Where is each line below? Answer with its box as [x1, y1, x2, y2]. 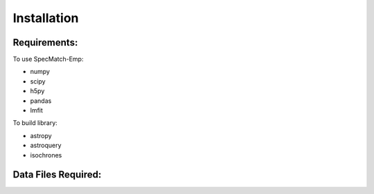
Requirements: [12, 37, 78, 48]
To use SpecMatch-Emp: [12, 55, 84, 64]
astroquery [30, 142, 62, 150]
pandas [30, 97, 52, 105]
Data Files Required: [12, 169, 102, 181]
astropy [30, 131, 52, 139]
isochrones [30, 151, 62, 159]
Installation [12, 10, 79, 26]
